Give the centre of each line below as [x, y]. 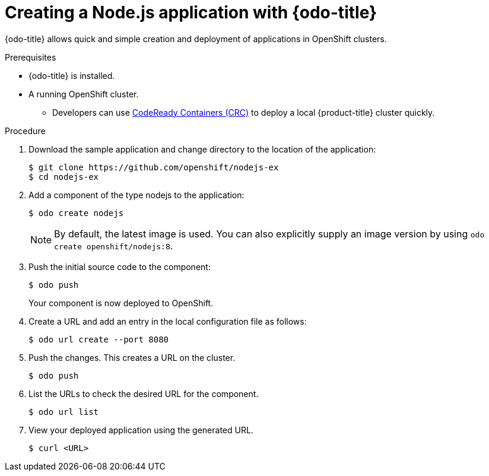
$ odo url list [64, 412]
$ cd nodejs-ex [64, 177]
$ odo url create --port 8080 [99, 339]
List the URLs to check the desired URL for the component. [144, 394]
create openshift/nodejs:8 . [114, 245]
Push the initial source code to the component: [120, 266]
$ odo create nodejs [76, 213]
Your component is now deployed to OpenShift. [121, 303]
